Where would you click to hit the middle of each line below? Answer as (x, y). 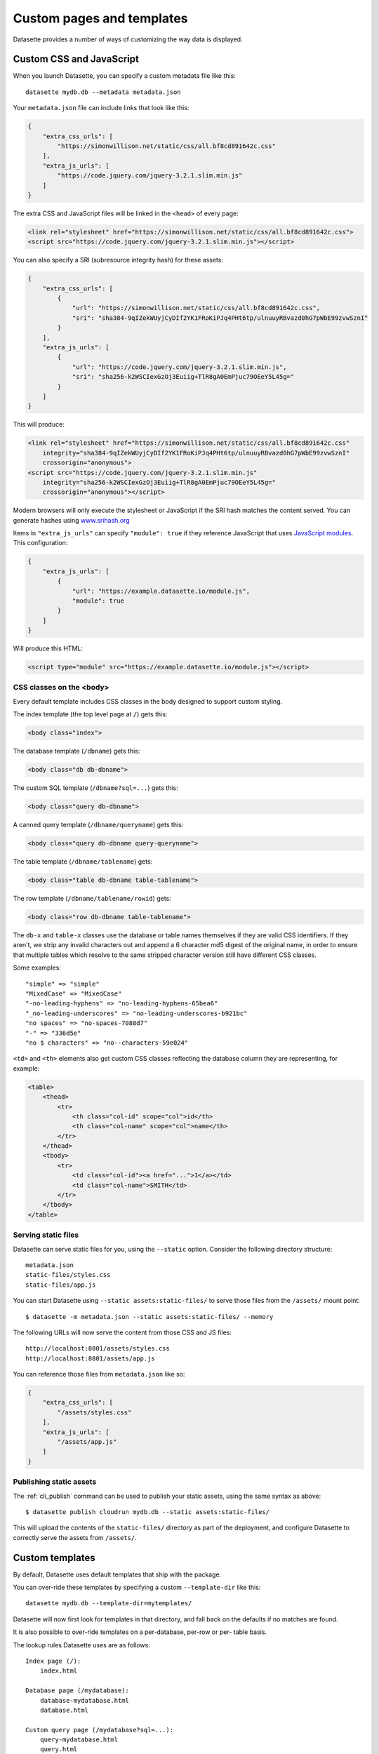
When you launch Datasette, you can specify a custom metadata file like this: (125, 76)
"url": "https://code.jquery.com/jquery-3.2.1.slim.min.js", (179, 367)
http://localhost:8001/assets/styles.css (98, 1348)
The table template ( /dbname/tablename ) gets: (83, 862)
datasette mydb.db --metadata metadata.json (104, 92)
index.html (59, 1671)
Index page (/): (53, 1661)
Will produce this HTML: (48, 648)
